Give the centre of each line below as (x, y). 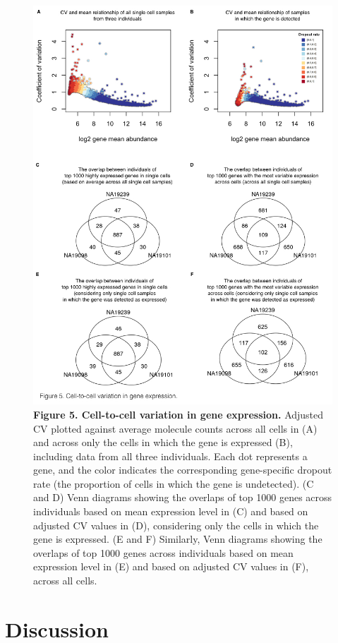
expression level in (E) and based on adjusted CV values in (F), (171, 566)
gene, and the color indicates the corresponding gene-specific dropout (183, 470)
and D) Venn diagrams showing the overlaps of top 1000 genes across (183, 497)
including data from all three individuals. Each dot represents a (170, 456)
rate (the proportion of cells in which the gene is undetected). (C (174, 483)
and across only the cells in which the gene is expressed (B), (163, 442)
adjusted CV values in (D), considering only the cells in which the (176, 525)
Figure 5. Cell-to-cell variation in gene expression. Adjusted (179, 414)
